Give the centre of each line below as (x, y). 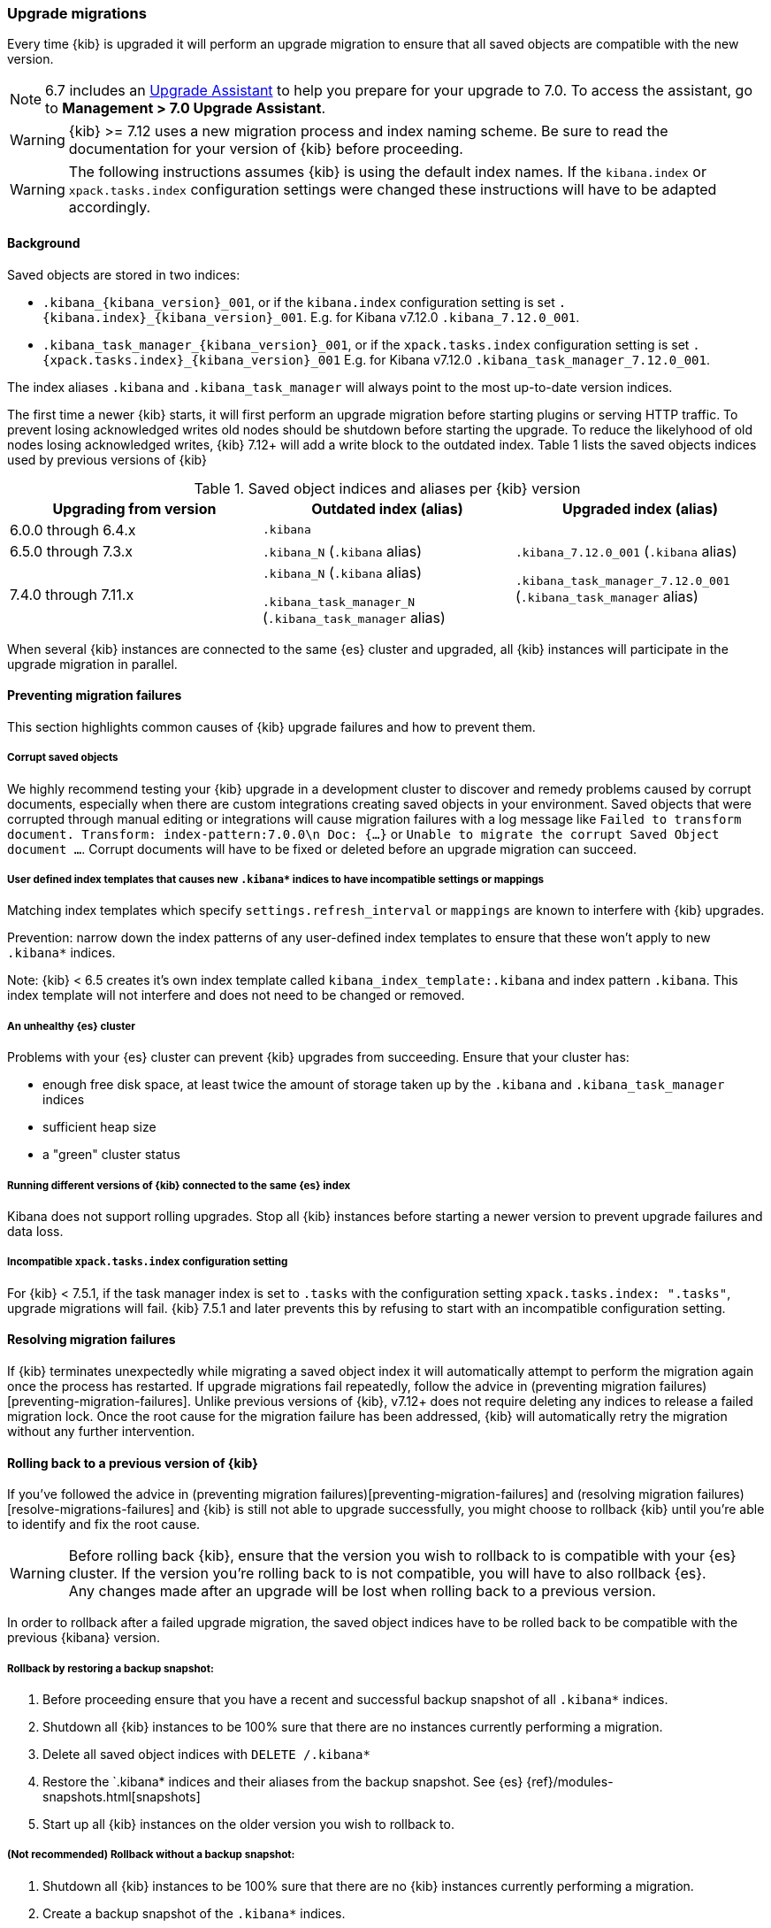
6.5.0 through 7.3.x (72, 551)
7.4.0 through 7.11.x (72, 595)
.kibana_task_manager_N (339, 602)
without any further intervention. (101, 1431)
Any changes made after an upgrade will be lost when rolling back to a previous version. (362, 1591)
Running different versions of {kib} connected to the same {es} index (179, 1185)
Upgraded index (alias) (640, 508)
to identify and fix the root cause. (104, 1525)
